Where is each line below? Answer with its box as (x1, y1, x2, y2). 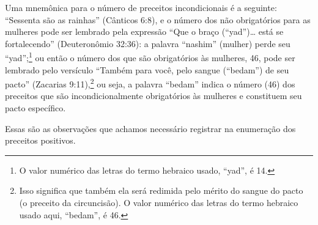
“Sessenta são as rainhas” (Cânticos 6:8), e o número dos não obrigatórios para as (5, 13, 311, 26)
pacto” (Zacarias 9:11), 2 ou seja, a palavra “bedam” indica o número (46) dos (5, 76, 295, 90)
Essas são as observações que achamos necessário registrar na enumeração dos (5, 122, 296, 135)
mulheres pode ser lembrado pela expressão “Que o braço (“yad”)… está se (5, 25, 284, 38)
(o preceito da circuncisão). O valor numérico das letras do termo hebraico (19, 196, 298, 209)
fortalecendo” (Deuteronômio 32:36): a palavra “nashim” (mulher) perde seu (5, 37, 290, 50)
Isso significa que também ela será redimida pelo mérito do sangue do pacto (19, 184, 303, 197)
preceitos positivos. (5, 134, 76, 147)
